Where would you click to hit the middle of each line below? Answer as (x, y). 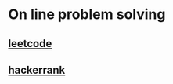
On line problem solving (87, 15)
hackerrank (37, 69)
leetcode (30, 44)
